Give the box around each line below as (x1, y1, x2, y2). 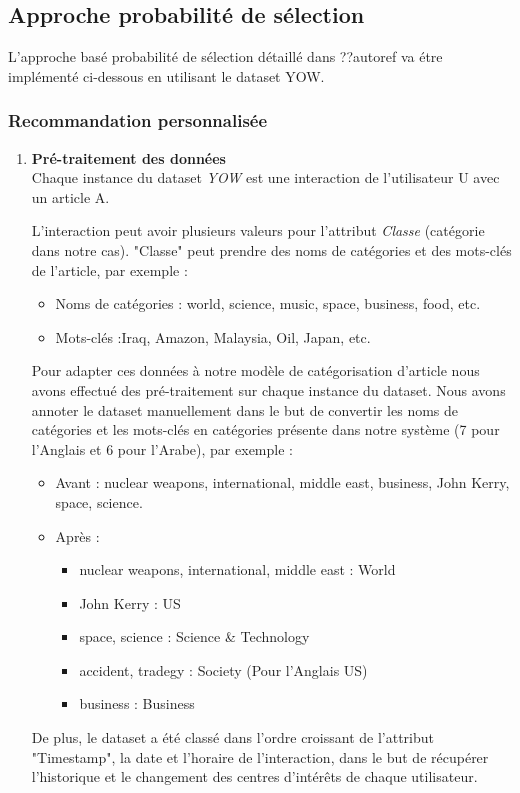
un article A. (31, 186, 110, 207)
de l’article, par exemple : (31, 259, 188, 280)
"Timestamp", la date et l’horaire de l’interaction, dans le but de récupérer (31, 746, 489, 767)
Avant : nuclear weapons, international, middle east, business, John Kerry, (55, 472, 510, 493)
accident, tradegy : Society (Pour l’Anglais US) (79, 659, 368, 680)
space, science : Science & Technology (79, 626, 310, 647)
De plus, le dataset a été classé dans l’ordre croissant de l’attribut (31, 727, 434, 748)
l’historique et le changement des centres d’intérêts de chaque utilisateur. (31, 766, 478, 787)
